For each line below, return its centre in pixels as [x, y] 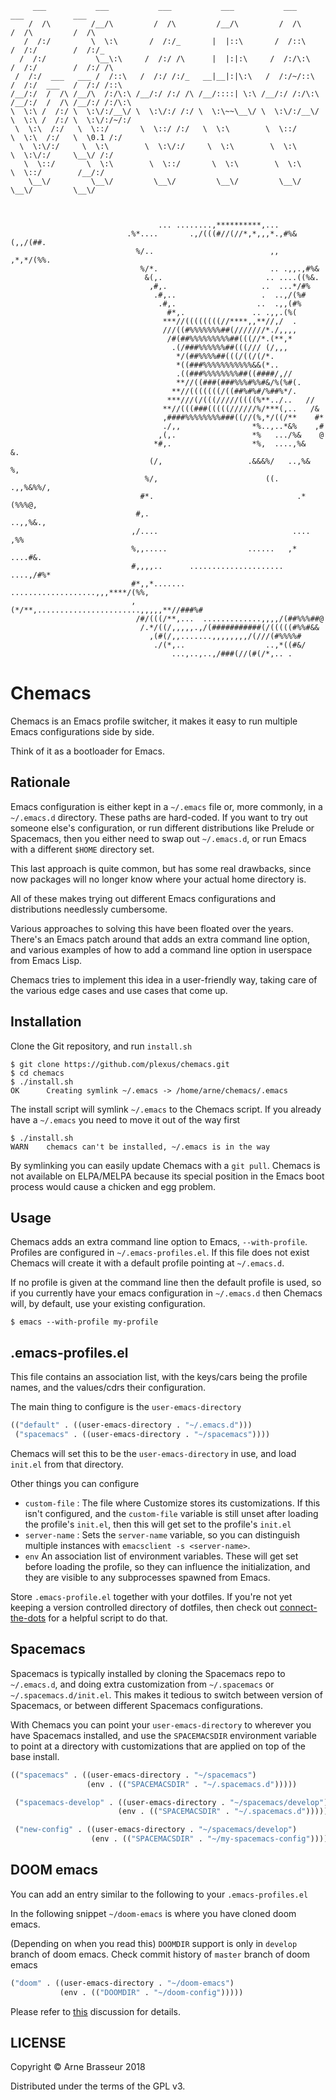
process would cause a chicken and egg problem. [113, 1186]
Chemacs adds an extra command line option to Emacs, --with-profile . [159, 1242]
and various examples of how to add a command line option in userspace [161, 949]
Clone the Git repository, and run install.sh [101, 1046]
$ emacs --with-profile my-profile [84, 1322]
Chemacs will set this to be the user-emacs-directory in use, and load [153, 1453]
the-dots [28, 1618]
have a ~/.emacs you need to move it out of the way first [125, 1119]
